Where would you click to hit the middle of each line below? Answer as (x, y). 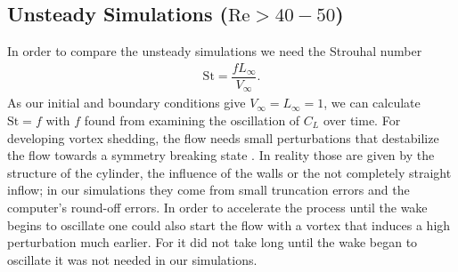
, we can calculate (372, 103)
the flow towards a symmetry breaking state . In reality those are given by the (221, 155)
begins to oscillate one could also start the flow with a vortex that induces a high (229, 224)
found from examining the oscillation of (192, 120)
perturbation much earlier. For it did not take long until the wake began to (213, 242)
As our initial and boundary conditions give (127, 103)
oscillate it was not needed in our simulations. (132, 259)
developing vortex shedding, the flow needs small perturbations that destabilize (223, 137)
